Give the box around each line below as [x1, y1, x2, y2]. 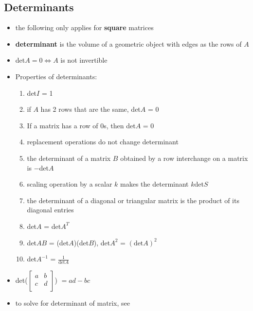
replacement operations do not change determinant [27, 137, 179, 147]
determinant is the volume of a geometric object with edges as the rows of [15, 38, 242, 49]
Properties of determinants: [15, 71, 97, 81]
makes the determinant [120, 179, 189, 189]
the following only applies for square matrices [15, 22, 154, 33]
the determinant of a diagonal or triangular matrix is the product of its [27, 195, 239, 205]
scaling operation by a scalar [27, 179, 112, 189]
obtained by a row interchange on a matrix [120, 153, 248, 163]
